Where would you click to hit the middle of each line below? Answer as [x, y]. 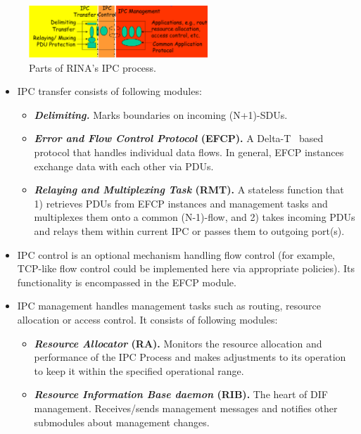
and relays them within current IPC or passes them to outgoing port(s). [189, 230]
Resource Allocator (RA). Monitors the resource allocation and [178, 343]
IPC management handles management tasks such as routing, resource [169, 306]
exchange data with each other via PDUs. [124, 166]
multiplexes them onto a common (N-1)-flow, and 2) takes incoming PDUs [195, 217]
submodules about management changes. [122, 422]
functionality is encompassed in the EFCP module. [127, 282]
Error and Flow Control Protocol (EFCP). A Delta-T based [179, 138]
